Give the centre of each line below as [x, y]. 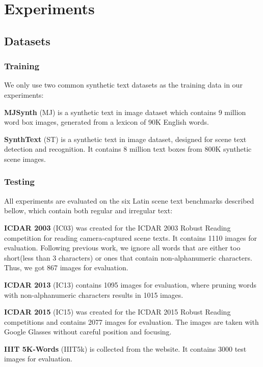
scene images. [25, 159]
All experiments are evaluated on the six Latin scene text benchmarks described [129, 200]
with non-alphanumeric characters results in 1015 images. [94, 294]
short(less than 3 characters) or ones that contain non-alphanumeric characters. [128, 257]
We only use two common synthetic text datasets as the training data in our [123, 85]
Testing [19, 181]
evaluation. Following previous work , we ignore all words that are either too [122, 248]
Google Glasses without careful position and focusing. [88, 332]
